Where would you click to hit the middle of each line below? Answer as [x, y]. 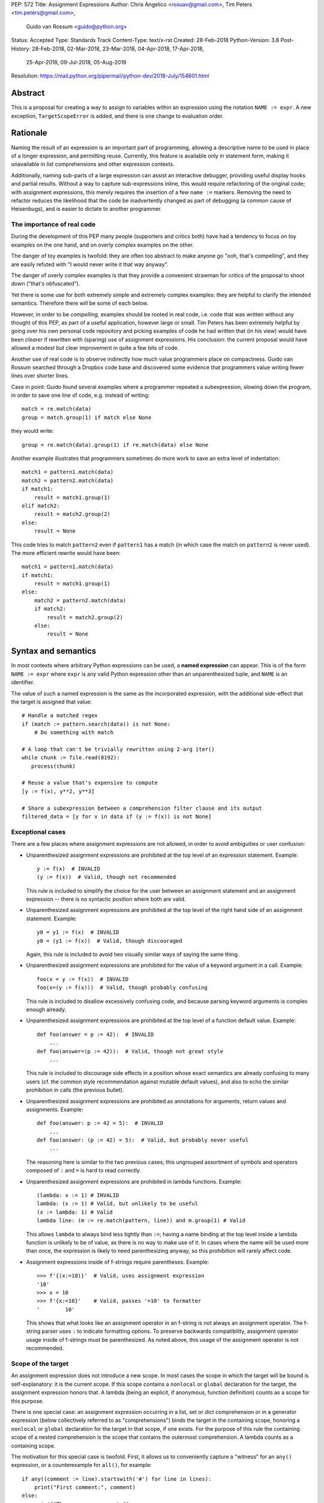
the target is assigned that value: [52, 702]
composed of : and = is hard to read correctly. [83, 1171]
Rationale [29, 133]
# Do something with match [74, 733]
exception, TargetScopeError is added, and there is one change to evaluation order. [118, 116]
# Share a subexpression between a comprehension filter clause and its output [142, 808]
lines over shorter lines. [40, 376]
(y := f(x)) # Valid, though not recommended [106, 877]
